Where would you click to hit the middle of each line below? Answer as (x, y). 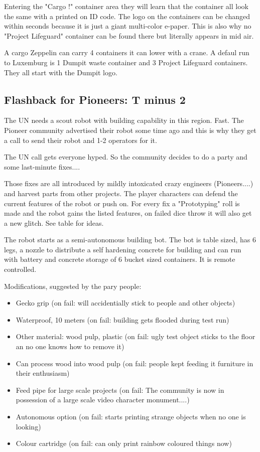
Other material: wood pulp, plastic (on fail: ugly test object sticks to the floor (136, 336)
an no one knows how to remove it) (70, 346)
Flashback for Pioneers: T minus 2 (95, 99)
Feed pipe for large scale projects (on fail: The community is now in (120, 390)
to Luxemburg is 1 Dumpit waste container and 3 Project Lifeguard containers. (126, 62)
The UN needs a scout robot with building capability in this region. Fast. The (124, 120)
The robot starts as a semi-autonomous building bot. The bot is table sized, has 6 (130, 240)
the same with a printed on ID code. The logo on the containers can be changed (127, 16)
